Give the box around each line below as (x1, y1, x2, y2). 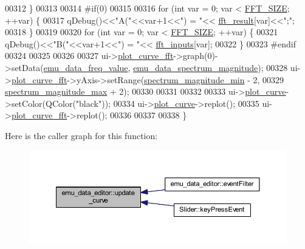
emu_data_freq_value (43, 61, 128, 73)
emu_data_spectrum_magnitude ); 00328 (133, 61, 288, 73)
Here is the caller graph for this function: (5, 129, 158, 142)
